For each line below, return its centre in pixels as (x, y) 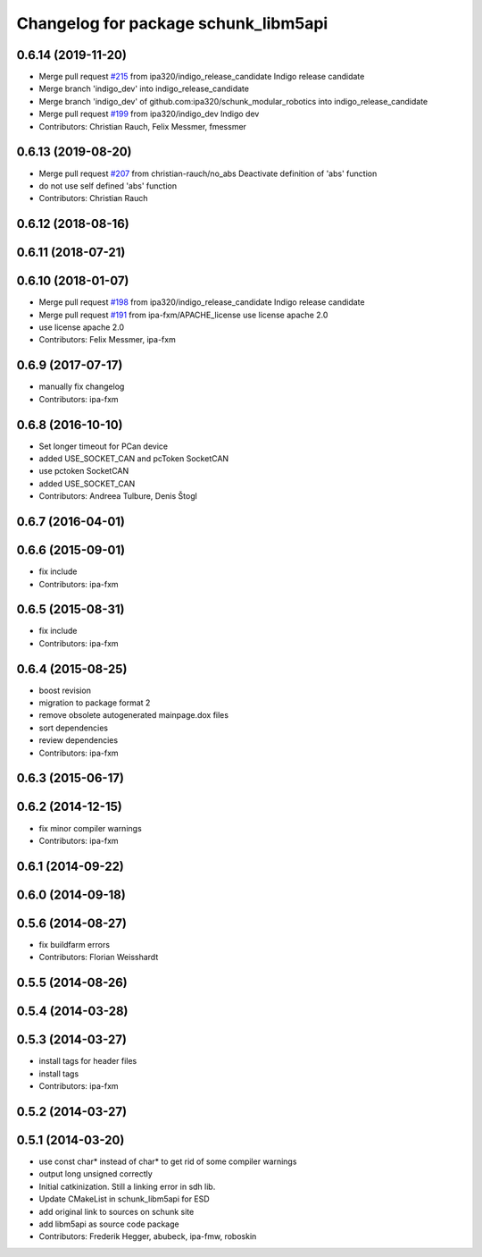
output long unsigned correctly (96, 1174)
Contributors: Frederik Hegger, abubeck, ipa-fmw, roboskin (148, 1236)
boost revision (65, 690)
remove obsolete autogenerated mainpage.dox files (134, 715)
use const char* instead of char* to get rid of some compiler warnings (168, 1161)
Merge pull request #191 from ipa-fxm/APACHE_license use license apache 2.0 (183, 315)
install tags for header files (88, 1061)
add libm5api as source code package (109, 1224)
